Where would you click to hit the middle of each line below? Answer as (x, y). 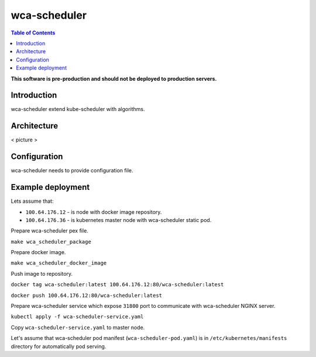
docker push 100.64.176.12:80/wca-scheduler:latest (87, 295)
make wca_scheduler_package (51, 242)
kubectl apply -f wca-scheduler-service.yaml (77, 317)
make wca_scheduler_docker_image (59, 263)
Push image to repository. (42, 273)
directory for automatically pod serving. (59, 346)
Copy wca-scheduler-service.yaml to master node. (78, 327)
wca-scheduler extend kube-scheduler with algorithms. (78, 109)
